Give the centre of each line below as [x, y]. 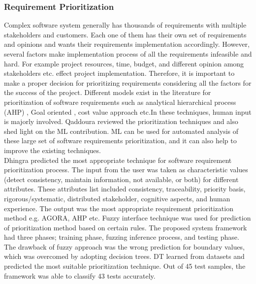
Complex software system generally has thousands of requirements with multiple [125, 25]
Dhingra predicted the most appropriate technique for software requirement [118, 160]
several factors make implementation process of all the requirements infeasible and [128, 54]
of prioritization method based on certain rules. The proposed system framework [126, 227]
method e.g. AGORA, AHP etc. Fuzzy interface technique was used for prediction [128, 218]
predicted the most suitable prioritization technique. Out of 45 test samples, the [125, 266]
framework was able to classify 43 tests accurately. [80, 275]
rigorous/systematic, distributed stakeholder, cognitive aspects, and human [117, 198]
